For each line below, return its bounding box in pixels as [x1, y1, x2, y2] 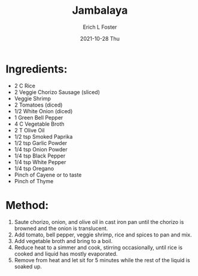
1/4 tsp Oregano [14, 165, 54, 172]
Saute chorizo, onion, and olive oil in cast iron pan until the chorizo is [14, 218, 184, 225]
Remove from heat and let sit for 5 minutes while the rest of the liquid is [14, 256, 190, 263]
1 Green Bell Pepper [14, 114, 63, 121]
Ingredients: [5, 62, 68, 75]
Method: [5, 198, 49, 212]
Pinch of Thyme [14, 177, 54, 184]
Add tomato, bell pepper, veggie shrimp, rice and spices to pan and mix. [14, 231, 192, 238]
